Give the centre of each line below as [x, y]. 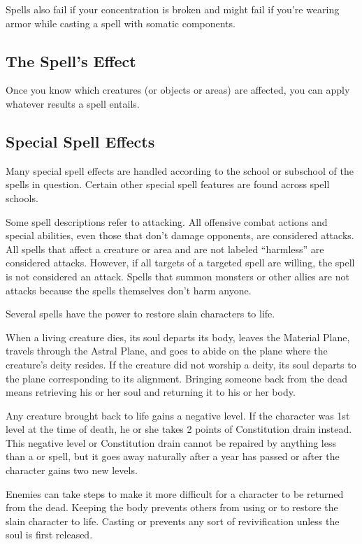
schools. [22, 198]
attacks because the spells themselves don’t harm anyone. [129, 290]
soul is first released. [49, 535]
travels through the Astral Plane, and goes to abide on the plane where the [167, 351]
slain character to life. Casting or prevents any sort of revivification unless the [173, 521]
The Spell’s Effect [71, 60]
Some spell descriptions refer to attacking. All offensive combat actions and [167, 221]
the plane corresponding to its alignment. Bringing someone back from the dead [177, 378]
